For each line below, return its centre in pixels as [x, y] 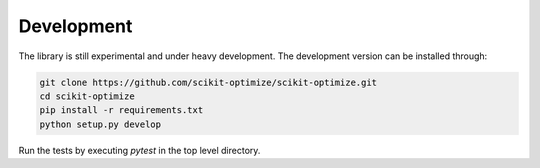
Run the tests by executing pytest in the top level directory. [139, 150]
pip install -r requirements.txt [121, 110]
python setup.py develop [100, 124]
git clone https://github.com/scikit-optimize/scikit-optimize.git [208, 82]
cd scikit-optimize [87, 96]
